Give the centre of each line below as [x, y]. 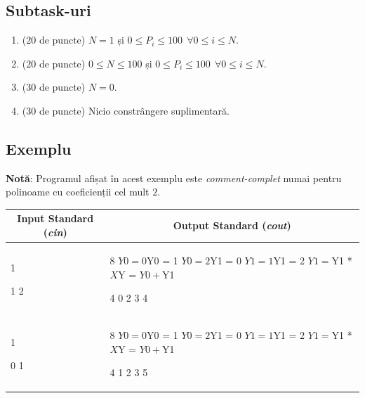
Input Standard [55, 218]
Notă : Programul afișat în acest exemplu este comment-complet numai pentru [174, 178]
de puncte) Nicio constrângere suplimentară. [134, 110]
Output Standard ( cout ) [232, 225]
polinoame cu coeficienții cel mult [78, 192]
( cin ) [55, 232]
